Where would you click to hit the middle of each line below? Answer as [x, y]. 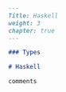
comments [23, 82]
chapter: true [32, 30]
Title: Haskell [33, 16]
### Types [25, 53]
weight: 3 [25, 23]
